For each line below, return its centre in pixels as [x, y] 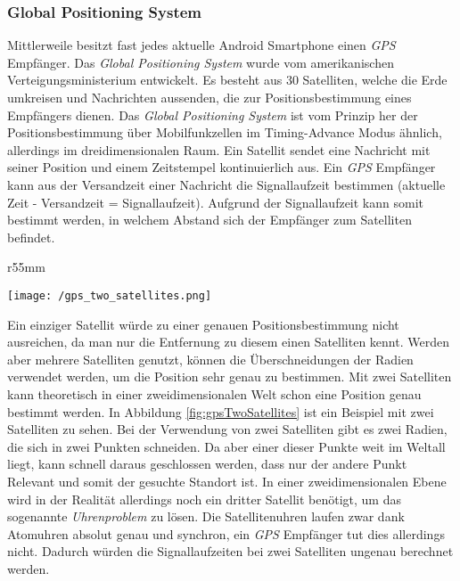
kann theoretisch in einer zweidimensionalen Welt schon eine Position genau [214, 393]
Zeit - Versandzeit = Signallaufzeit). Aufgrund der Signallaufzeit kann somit [215, 202]
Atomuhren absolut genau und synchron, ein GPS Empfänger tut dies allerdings [226, 533]
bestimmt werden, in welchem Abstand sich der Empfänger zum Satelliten [209, 220]
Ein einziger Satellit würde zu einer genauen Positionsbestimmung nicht [203, 324]
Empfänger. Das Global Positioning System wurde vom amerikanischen [201, 62]
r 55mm [26, 267]
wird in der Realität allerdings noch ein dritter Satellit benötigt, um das [204, 499]
